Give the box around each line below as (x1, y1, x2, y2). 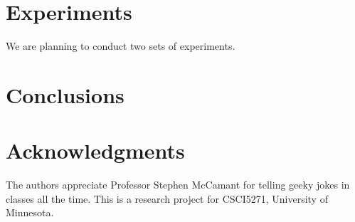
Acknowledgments (6, 136, 185, 165)
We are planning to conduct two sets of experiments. (6, 38, 235, 53)
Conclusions (6, 80, 124, 109)
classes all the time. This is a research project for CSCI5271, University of (6, 191, 328, 206)
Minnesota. (6, 205, 54, 220)
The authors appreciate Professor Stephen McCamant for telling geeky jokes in (6, 177, 350, 192)
